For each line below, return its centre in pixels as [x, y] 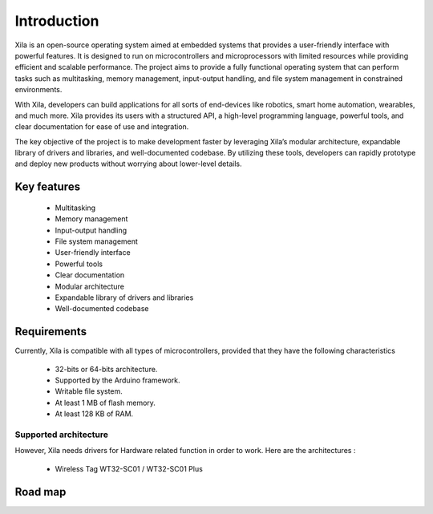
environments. [38, 90]
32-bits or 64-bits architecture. [106, 369]
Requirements [51, 332]
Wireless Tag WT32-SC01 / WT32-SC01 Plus [129, 468]
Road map [40, 492]
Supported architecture [61, 435]
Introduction [57, 21]
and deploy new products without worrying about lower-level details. [128, 164]
